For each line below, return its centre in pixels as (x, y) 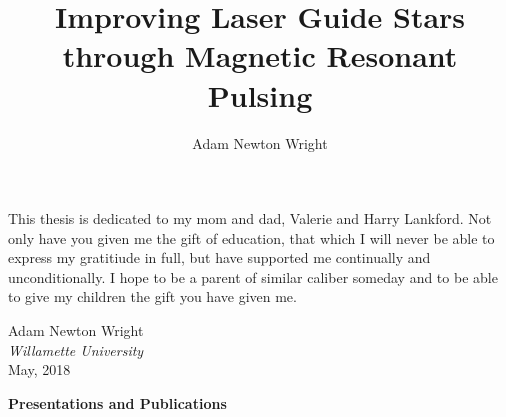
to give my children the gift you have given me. (152, 296)
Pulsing (260, 94)
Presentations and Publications (117, 402)
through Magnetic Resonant (260, 55)
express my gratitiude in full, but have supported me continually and (219, 257)
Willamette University (76, 349)
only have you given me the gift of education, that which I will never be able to (251, 237)
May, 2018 (39, 369)
